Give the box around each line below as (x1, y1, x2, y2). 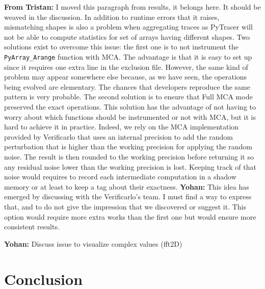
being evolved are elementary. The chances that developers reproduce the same (4, 81, 250, 92)
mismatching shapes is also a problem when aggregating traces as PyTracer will (4, 21, 253, 32)
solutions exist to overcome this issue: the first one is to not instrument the (4, 41, 239, 52)
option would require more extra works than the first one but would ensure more (4, 211, 256, 222)
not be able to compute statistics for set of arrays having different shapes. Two (4, 31, 250, 42)
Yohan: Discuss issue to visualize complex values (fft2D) (4, 238, 182, 249)
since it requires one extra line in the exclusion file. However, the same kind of (4, 61, 248, 72)
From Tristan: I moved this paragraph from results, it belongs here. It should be (4, 2, 261, 12)
